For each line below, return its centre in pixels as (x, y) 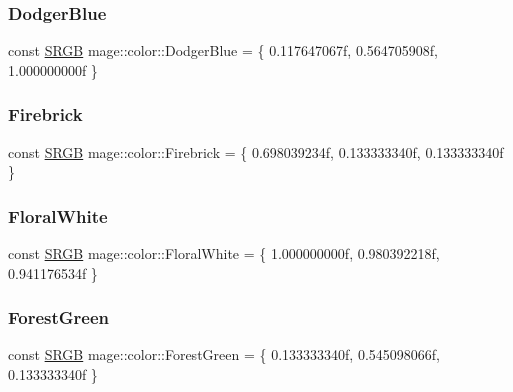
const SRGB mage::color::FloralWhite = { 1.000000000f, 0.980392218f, (224, 253)
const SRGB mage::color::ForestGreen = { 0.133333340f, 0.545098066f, (224, 354)
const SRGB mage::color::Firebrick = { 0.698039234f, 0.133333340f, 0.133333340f (256, 151)
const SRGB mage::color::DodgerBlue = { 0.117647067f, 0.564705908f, (223, 50)
